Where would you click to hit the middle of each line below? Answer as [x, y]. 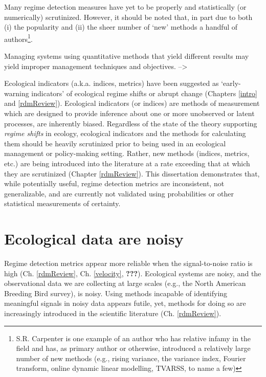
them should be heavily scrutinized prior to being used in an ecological [115, 143]
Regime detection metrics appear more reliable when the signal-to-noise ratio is [128, 263]
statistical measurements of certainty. [62, 203]
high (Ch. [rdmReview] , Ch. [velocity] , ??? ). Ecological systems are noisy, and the [133, 273]
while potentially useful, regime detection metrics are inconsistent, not [114, 183]
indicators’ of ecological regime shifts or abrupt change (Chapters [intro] [144, 93]
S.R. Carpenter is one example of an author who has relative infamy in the [134, 338]
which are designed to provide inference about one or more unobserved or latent [129, 113]
